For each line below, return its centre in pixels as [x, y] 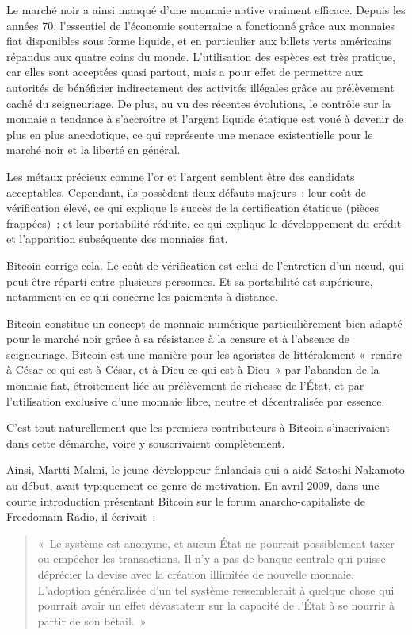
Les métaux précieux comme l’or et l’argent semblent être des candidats [181, 176]
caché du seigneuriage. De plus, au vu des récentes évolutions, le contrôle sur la [198, 103]
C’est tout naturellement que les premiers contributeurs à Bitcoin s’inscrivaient [198, 427]
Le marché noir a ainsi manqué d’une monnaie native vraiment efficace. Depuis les [206, 10]
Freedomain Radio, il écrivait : [81, 516]
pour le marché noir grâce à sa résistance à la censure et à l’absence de [178, 339]
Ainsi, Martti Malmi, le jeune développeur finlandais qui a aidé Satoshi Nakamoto [206, 470]
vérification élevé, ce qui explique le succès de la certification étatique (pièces [193, 208]
